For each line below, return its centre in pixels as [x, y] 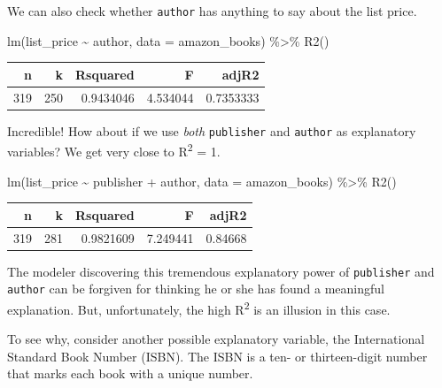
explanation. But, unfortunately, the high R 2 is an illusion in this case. [199, 308]
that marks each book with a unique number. [130, 373]
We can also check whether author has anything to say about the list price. [212, 11]
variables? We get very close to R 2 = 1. [114, 150]
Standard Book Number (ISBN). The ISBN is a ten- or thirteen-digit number [217, 356]
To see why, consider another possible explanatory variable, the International [216, 339]
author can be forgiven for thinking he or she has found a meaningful [196, 289]
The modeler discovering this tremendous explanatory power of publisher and [221, 271]
